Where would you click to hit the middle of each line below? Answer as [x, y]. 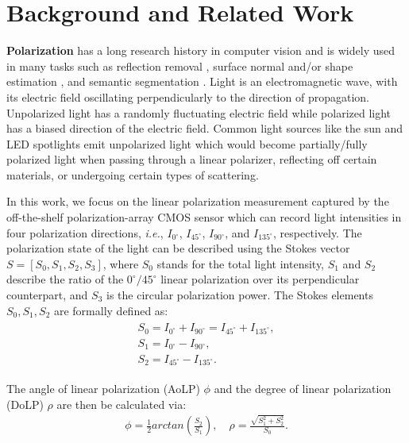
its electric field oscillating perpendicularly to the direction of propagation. [188, 96]
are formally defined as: [111, 310]
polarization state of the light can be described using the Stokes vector [178, 248]
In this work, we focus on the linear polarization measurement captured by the [198, 201]
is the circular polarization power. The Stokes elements [239, 295]
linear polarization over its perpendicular [260, 279]
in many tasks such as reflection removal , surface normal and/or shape [180, 65]
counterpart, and [47, 295]
